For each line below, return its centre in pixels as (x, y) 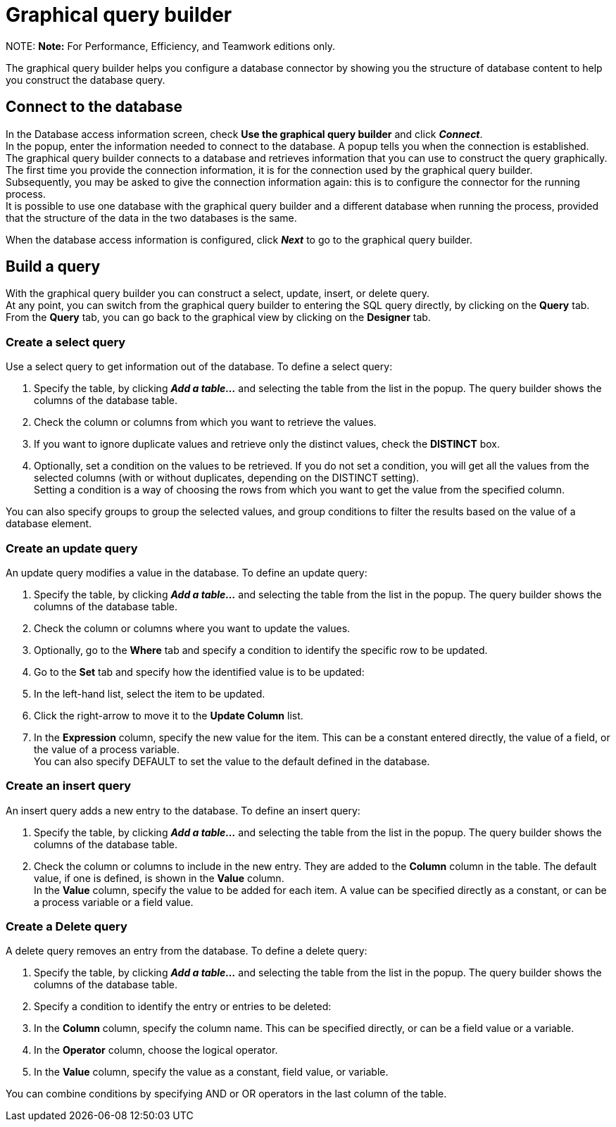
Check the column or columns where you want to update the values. (192, 628)
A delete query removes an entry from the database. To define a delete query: (187, 951)
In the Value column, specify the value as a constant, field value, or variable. (211, 1072)
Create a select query (66, 342)
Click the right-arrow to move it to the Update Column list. (169, 715)
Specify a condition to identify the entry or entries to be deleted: (183, 1007)
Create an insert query (69, 786)
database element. (49, 524)
